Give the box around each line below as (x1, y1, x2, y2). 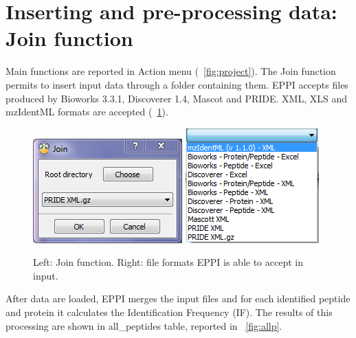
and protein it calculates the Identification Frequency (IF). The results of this (5, 305, 333, 319)
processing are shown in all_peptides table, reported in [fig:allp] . (5, 318, 282, 333)
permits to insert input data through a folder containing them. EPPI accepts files (5, 77, 348, 91)
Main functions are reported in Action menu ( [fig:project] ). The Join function (5, 64, 336, 78)
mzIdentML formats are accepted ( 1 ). (5, 104, 168, 119)
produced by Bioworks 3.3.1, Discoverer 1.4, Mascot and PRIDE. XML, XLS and (5, 91, 348, 105)
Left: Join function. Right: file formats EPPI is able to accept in (33, 255, 303, 269)
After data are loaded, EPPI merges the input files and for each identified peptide (5, 291, 351, 306)
